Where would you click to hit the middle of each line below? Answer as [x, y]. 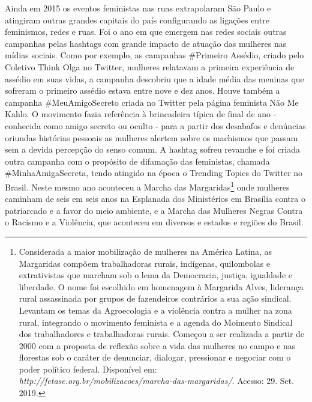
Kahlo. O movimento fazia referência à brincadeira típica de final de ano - [141, 114]
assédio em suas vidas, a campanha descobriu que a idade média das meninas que [154, 78]
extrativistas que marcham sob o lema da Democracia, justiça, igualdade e [155, 275]
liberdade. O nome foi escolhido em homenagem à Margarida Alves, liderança [161, 286]
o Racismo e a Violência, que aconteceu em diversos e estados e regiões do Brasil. [154, 222]
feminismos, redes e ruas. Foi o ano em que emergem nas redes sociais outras [146, 32]
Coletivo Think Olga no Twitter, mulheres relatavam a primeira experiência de [150, 66]
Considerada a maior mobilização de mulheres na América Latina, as [145, 251]
